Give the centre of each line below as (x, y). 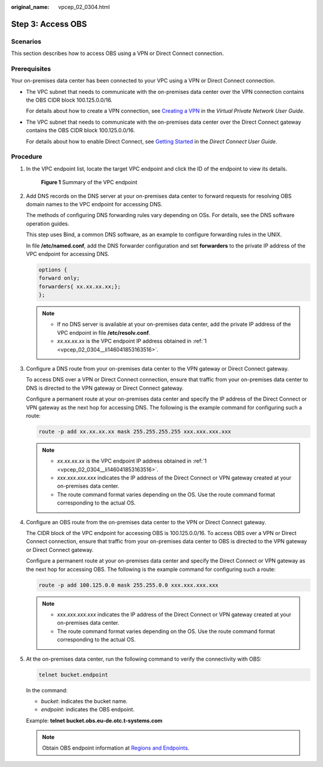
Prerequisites (31, 69)
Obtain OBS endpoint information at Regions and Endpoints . (116, 748)
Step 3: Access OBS (49, 24)
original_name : (30, 7)
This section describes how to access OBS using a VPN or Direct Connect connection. (118, 53)
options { (53, 270)
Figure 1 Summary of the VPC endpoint (89, 182)
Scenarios (26, 41)
